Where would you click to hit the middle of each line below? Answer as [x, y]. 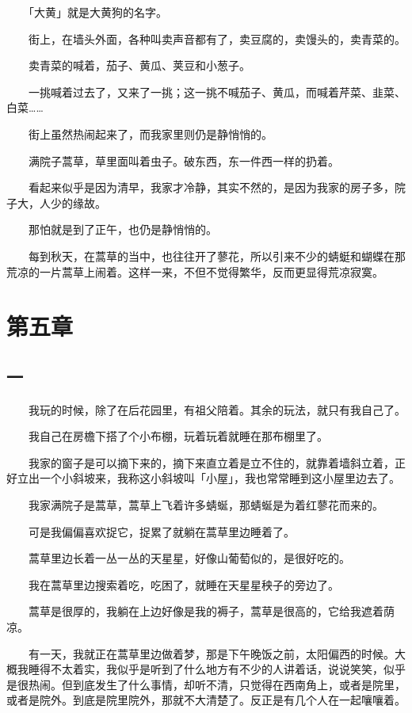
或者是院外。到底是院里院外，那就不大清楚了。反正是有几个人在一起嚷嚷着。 [206, 700]
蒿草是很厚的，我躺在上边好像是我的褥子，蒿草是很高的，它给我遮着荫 [211, 611]
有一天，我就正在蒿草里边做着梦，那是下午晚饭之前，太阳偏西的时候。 [211, 653]
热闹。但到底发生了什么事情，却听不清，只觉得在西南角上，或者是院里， [217, 684]
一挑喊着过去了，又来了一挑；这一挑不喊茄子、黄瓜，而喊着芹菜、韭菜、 [217, 92]
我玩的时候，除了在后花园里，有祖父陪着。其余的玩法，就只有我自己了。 [217, 409]
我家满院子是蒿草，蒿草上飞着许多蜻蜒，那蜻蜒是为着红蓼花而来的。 [206, 505]
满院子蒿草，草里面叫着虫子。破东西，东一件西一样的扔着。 [183, 160]
